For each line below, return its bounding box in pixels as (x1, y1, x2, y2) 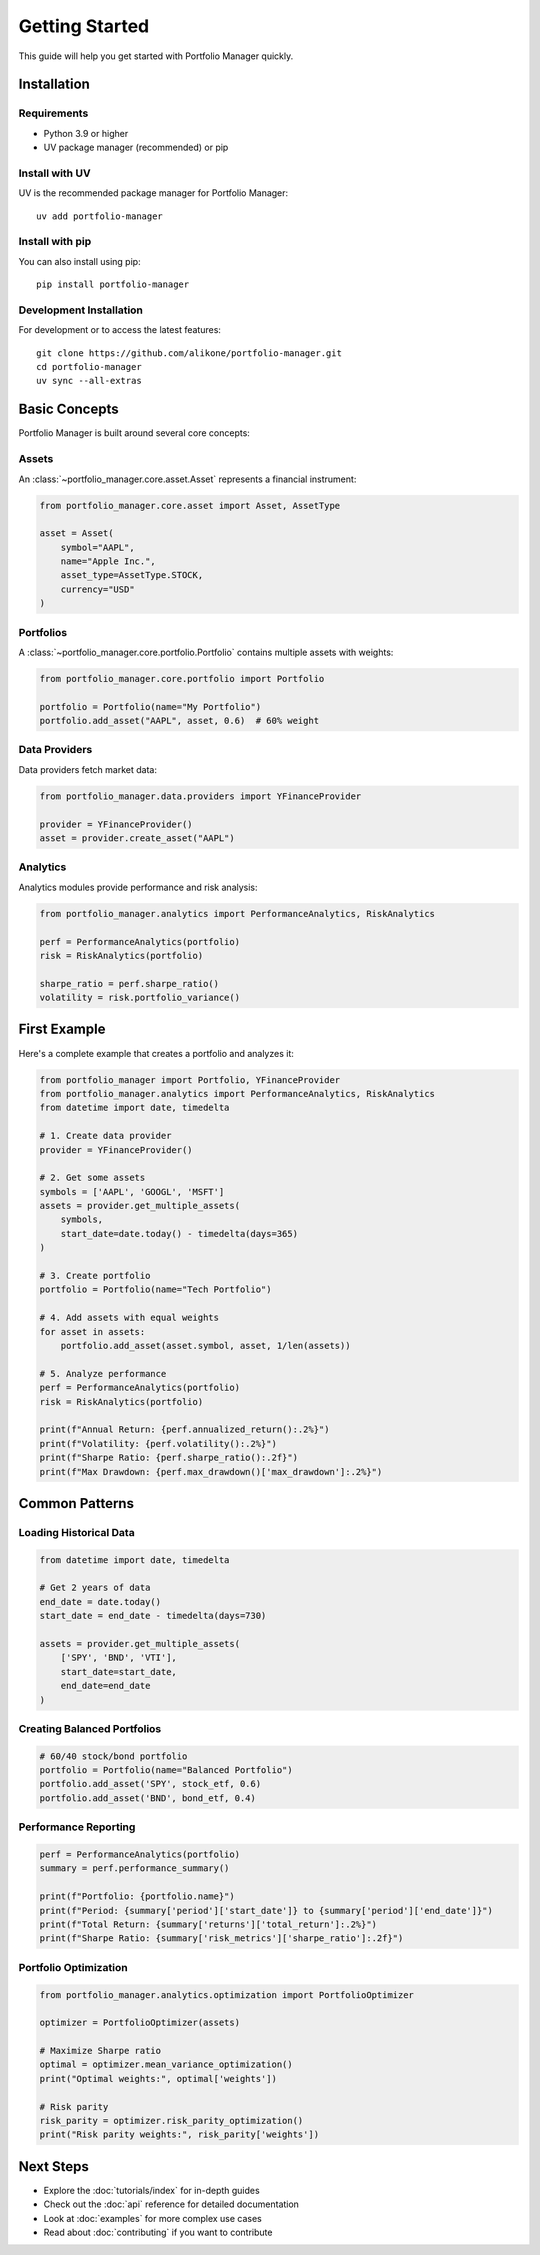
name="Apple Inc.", (60, 556, 157, 567)
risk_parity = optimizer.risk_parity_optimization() (39, 2115, 304, 2127)
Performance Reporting (18, 1820, 136, 1834)
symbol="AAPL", (60, 541, 135, 553)
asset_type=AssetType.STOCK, (60, 570, 204, 581)
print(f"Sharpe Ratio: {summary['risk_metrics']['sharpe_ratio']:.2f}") (39, 1933, 404, 1944)
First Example (18, 1021, 106, 1038)
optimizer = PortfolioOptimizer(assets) (39, 2017, 240, 2029)
